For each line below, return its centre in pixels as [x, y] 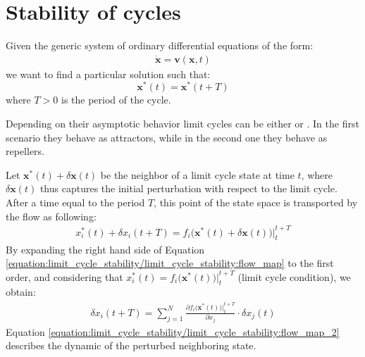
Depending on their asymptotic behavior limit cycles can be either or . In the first [182, 124]
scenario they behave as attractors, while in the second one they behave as [167, 137]
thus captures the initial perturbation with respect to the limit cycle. [188, 188]
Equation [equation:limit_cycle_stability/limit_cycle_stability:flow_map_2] [173, 331]
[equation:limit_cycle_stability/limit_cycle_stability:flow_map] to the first [170, 263]
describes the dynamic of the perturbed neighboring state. [131, 345]
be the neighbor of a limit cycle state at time [197, 174]
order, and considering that [64, 276]
